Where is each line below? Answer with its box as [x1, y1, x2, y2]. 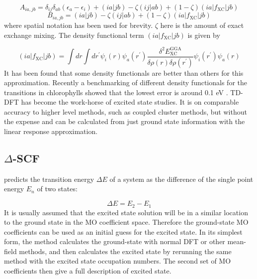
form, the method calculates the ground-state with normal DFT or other [4, 236, 225, 247]
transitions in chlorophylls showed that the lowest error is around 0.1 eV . [4, 87, 228, 97]
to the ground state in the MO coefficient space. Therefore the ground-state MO [4, 217, 249, 227]
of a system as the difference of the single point [109, 173, 254, 184]
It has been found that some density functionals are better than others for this [4, 67, 244, 78]
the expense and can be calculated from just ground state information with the [4, 116, 245, 127]
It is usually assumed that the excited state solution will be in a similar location [4, 207, 248, 217]
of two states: [37, 183, 78, 194]
